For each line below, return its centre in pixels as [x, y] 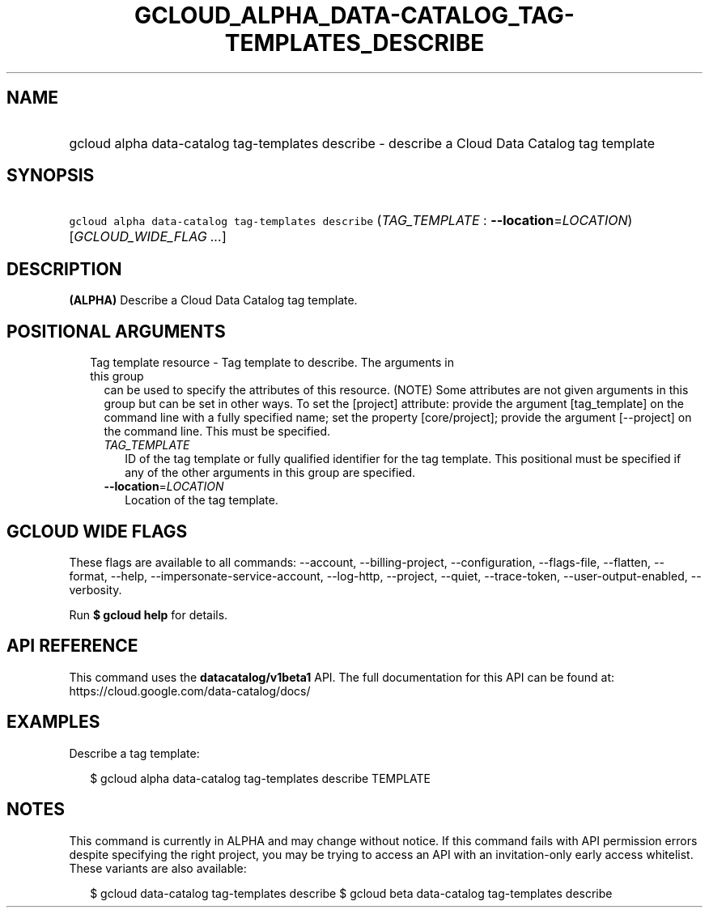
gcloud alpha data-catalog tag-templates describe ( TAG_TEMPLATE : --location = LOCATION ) [351, 221]
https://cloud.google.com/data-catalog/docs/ [190, 691]
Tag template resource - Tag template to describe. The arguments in [272, 363]
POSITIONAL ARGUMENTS [116, 331]
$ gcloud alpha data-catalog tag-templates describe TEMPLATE [260, 778]
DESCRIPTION [64, 269]
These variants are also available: [158, 868]
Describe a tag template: [134, 753]
